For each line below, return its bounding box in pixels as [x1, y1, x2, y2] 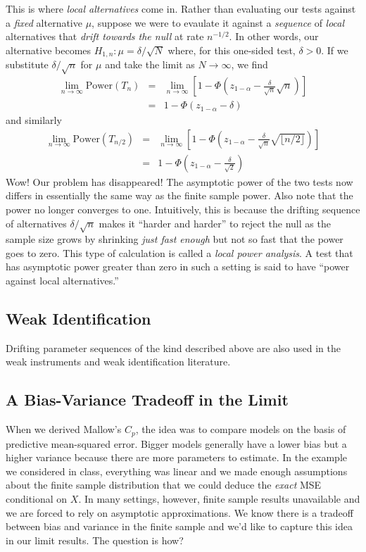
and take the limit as [105, 57, 195, 72]
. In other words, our [229, 29, 319, 44]
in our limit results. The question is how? [6, 532, 184, 547]
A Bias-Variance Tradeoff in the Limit [6, 389, 289, 410]
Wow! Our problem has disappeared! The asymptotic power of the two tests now [6, 174, 353, 189]
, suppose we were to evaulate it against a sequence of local [91, 15, 345, 30]
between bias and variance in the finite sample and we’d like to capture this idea [6, 519, 353, 534]
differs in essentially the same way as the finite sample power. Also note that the [6, 188, 353, 203]
